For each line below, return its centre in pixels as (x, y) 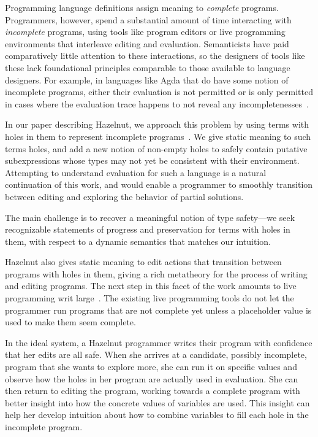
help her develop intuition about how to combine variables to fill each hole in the (157, 415)
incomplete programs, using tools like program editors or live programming (145, 32)
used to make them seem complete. (70, 322)
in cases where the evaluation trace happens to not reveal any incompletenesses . (157, 103)
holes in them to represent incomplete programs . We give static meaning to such (158, 136)
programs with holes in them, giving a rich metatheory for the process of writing (156, 273)
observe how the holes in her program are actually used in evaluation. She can (152, 378)
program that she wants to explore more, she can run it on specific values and (151, 367)
